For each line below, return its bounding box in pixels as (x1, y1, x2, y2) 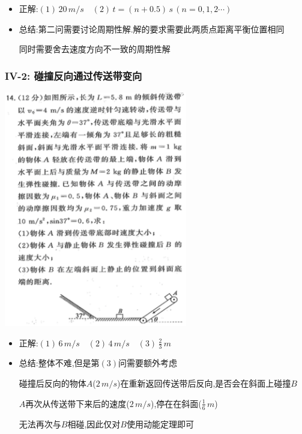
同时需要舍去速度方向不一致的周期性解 (19, 43, 171, 55)
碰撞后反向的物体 (19, 377, 86, 390)
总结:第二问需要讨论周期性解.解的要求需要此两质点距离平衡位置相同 (19, 22, 285, 35)
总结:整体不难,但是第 (19, 357, 100, 369)
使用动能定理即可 (126, 417, 194, 430)
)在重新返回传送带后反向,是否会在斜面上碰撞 (116, 377, 291, 390)
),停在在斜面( (150, 397, 202, 409)
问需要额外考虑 (118, 357, 178, 369)
